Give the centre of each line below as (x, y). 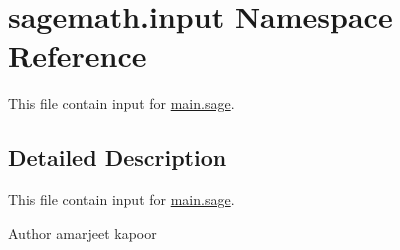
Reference (77, 55)
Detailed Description (117, 157)
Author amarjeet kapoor (82, 232)
